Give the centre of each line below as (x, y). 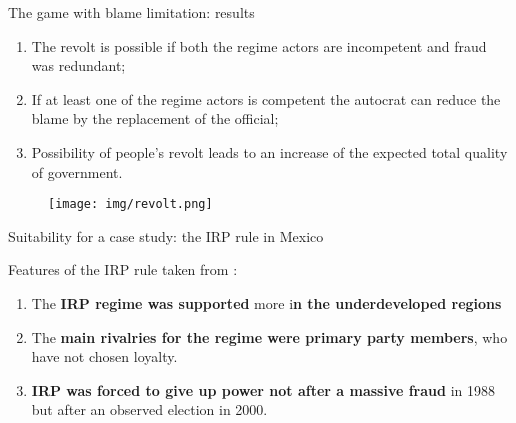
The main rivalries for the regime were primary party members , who (269, 336)
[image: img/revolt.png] (130, 204)
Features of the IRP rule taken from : (123, 269)
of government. (77, 171)
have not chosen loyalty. (104, 356)
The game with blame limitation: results (131, 12)
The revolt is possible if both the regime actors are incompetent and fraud (259, 45)
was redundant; (78, 65)
